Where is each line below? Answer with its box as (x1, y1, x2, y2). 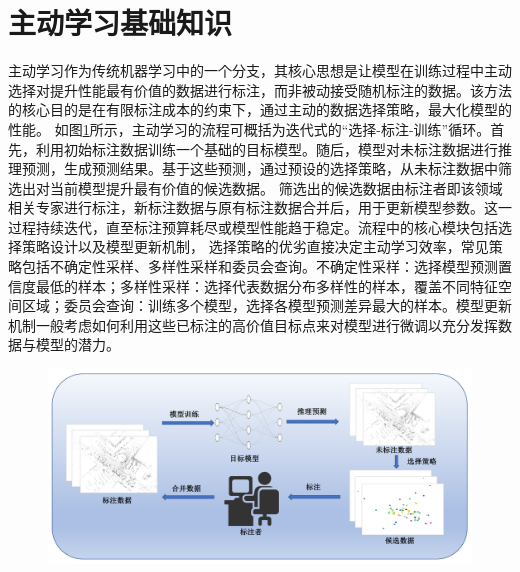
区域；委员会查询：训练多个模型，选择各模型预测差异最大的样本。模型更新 (21, 295, 512, 316)
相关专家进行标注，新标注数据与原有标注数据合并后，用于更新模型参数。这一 (8, 197, 512, 218)
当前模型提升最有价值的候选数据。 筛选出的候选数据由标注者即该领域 (49, 177, 503, 198)
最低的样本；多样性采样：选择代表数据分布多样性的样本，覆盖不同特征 (35, 275, 498, 296)
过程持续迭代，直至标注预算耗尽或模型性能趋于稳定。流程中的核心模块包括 (8, 216, 498, 237)
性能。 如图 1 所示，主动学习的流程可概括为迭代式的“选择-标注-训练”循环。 (8, 118, 491, 139)
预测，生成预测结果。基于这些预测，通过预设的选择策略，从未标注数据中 (21, 158, 498, 179)
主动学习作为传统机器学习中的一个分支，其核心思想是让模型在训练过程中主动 (8, 60, 512, 81)
